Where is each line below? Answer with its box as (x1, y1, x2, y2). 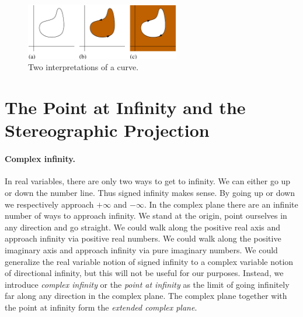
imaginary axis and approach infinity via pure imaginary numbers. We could (5, 243, 278, 256)
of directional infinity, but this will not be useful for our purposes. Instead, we (5, 267, 284, 279)
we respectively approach (5, 198, 94, 210)
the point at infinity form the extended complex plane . (5, 301, 197, 313)
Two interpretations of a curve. (28, 61, 139, 73)
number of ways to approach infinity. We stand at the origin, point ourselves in (5, 209, 287, 222)
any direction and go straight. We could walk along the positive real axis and (5, 220, 281, 233)
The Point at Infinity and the (5, 95, 246, 119)
